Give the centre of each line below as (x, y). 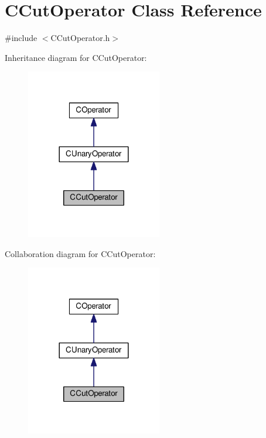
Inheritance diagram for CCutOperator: (76, 57)
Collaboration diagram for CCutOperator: (80, 253)
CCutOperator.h (80, 38)
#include (21, 38)
